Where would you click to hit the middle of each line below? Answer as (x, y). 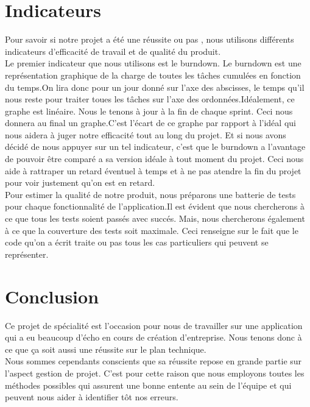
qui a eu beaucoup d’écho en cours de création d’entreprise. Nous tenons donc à (153, 337)
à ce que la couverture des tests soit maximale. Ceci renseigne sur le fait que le (152, 230)
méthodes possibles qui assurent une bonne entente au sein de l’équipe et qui (148, 385)
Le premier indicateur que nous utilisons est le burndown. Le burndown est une (153, 63)
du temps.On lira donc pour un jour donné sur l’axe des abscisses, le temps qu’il (155, 87)
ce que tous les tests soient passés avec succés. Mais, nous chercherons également (155, 218)
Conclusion (52, 296)
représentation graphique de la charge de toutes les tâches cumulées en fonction (153, 75)
